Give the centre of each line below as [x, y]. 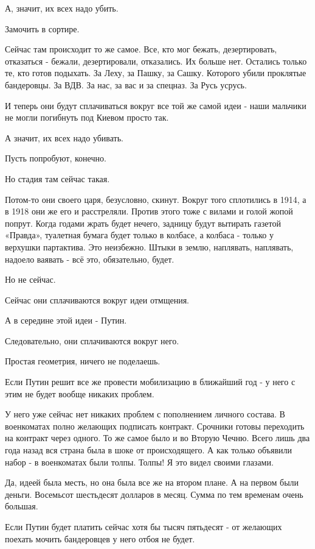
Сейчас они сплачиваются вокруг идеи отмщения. [97, 299]
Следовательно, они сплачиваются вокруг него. [92, 340]
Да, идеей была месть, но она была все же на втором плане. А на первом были [152, 482]
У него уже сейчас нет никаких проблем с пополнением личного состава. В [145, 414]
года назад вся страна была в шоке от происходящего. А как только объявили [149, 450]
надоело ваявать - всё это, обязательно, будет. [90, 259]
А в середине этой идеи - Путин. [66, 320]
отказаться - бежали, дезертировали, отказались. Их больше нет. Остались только [156, 61]
